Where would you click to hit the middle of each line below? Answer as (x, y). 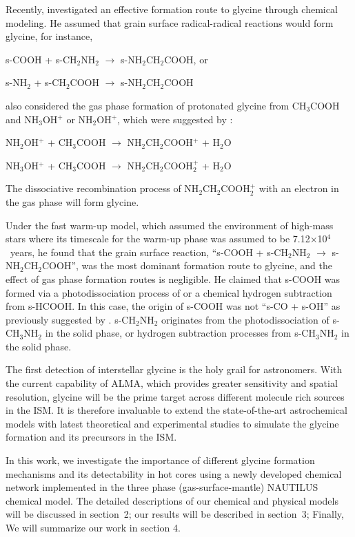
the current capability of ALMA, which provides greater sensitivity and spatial (172, 383)
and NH (22, 119)
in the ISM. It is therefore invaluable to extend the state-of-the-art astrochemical (176, 410)
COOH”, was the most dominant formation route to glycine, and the (187, 265)
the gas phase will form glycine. (72, 201)
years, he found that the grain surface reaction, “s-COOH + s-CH (149, 252)
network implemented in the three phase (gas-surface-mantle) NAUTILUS (162, 487)
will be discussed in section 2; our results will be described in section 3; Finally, (175, 514)
